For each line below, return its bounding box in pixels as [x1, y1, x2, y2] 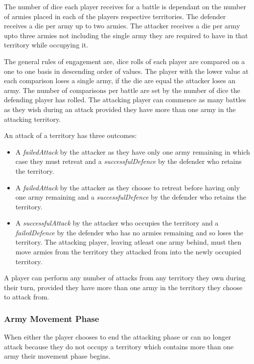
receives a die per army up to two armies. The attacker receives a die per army [4, 21, 240, 31]
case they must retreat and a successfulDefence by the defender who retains [15, 156, 242, 166]
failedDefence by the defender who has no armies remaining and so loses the [15, 227, 243, 237]
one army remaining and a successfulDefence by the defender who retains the [15, 192, 246, 202]
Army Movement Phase [4, 312, 99, 324]
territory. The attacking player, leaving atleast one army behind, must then [15, 237, 241, 247]
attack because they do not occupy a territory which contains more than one [4, 341, 234, 351]
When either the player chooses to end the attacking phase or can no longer [4, 332, 231, 342]
